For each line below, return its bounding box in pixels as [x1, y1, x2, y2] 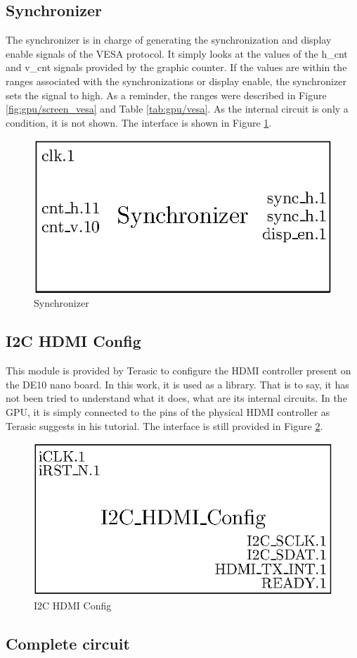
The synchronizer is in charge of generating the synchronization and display [6, 32, 332, 47]
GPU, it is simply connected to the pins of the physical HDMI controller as [6, 404, 330, 419]
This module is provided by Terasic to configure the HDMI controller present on [6, 363, 351, 378]
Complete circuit [6, 633, 130, 654]
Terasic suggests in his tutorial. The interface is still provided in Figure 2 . [6, 418, 323, 433]
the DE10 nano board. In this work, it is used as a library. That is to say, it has [6, 377, 349, 391]
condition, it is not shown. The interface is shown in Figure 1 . [6, 115, 272, 129]
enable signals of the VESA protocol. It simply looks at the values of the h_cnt [6, 46, 348, 61]
